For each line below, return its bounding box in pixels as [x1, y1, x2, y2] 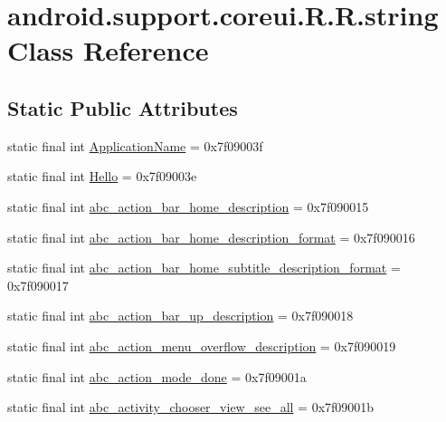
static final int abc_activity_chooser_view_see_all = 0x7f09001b [7, 398, 375, 417]
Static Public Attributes [7, 93, 238, 121]
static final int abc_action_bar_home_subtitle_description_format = [7, 258, 401, 277]
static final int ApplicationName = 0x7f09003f [7, 136, 263, 155]
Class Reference [7, 32, 209, 69]
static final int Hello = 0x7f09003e [7, 167, 197, 186]
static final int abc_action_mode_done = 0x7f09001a [7, 367, 307, 386]
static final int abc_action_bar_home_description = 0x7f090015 [7, 197, 369, 216]
